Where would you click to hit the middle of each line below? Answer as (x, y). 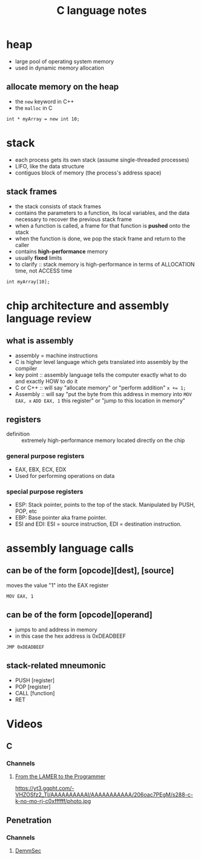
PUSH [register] (35, 680)
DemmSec (28, 851)
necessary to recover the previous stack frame (73, 219)
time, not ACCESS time (44, 271)
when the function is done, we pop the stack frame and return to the (100, 238)
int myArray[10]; (28, 282)
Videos (25, 724)
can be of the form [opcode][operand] (79, 615)
